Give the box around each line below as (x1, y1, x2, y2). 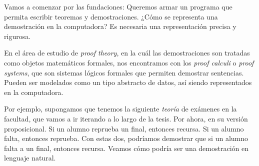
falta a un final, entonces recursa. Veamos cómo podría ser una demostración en (4, 142, 249, 153)
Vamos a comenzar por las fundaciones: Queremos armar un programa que (4, 1, 232, 11)
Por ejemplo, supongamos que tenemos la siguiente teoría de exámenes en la (4, 103, 237, 114)
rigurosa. (4, 30, 31, 41)
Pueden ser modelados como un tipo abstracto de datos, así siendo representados (4, 77, 252, 87)
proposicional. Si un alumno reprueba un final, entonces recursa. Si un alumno (4, 123, 244, 133)
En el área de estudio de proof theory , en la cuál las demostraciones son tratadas (4, 47, 250, 58)
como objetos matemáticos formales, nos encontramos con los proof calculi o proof (4, 57, 254, 67)
